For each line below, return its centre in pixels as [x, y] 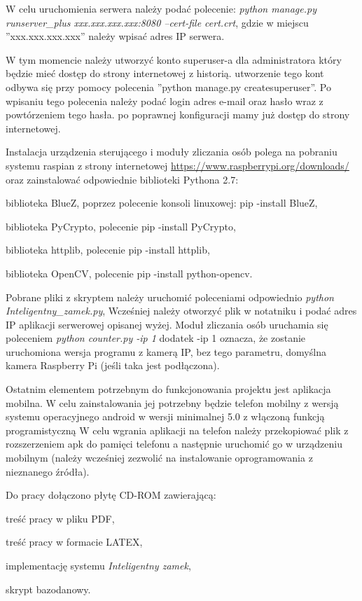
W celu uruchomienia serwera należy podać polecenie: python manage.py [161, 8]
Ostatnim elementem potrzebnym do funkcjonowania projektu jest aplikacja [168, 389]
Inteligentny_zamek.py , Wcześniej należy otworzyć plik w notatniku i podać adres [181, 311]
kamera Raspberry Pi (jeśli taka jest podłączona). [113, 365]
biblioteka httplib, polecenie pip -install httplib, [108, 250]
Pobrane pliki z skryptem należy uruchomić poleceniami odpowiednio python [170, 297]
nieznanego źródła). [48, 471]
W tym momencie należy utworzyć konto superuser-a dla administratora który [174, 59]
